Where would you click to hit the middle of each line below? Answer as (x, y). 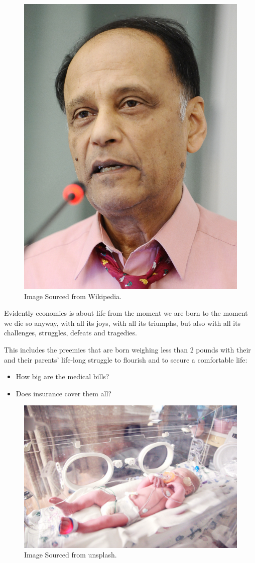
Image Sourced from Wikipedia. (73, 296)
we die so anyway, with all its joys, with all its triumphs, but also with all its (122, 323)
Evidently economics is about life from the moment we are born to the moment (126, 313)
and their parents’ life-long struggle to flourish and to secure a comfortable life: (126, 359)
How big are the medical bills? (62, 376)
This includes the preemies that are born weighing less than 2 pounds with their (127, 350)
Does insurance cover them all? (63, 393)
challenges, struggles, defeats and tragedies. (71, 333)
